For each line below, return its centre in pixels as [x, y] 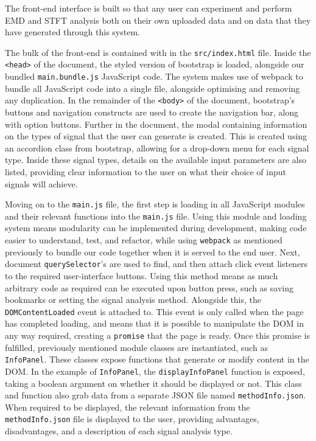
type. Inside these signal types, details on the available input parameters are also [156, 160]
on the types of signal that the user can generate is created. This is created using [156, 136]
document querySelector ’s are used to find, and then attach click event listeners [156, 264]
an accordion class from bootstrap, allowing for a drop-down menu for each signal [157, 148]
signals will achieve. [41, 183]
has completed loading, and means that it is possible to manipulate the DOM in [154, 323]
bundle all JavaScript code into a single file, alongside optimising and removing [153, 88]
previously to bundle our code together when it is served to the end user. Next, [153, 252]
